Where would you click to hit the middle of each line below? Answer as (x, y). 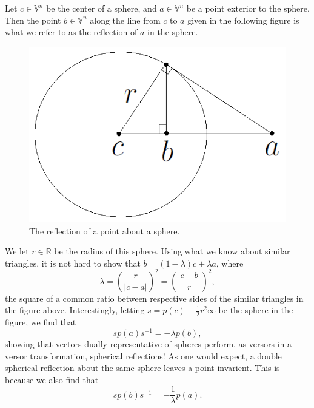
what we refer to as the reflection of (71, 32)
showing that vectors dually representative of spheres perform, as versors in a (149, 343)
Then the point (33, 20)
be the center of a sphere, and (102, 8)
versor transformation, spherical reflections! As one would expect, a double (143, 355)
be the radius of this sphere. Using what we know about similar (172, 251)
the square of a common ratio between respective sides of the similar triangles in (154, 298)
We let (17, 251)
